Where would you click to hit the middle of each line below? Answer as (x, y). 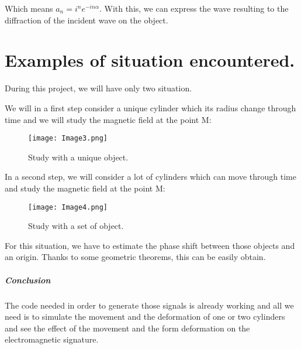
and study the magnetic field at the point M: (85, 188)
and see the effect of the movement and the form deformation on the (127, 328)
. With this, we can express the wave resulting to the (194, 8)
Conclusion (28, 280)
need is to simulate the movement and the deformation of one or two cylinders (145, 317)
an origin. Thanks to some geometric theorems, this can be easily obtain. (135, 257)
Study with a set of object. (76, 226)
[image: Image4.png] (68, 207)
